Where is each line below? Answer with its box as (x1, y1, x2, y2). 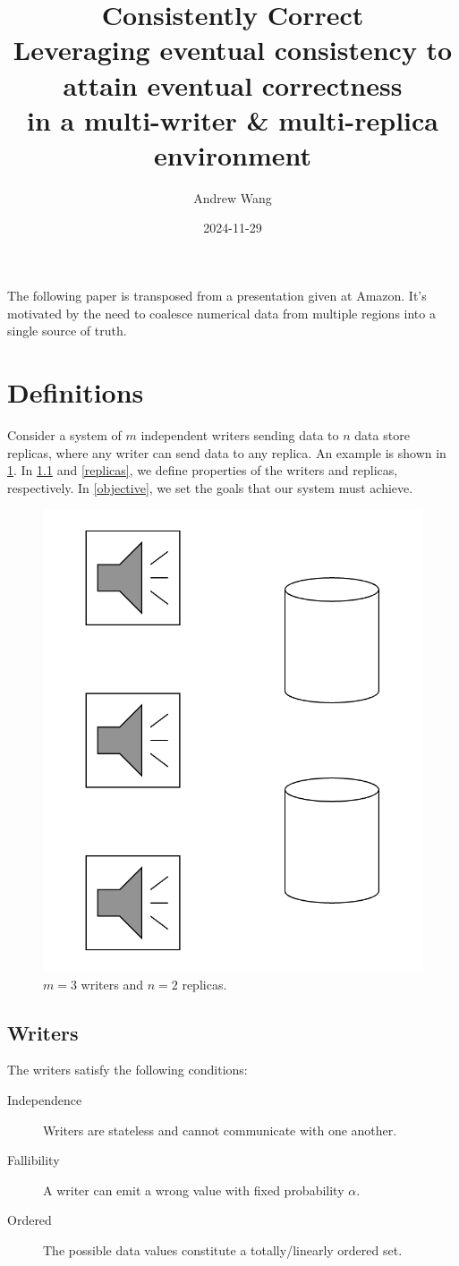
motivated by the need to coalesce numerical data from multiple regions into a (7, 303, 436, 322)
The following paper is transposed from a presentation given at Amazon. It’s (7, 286, 427, 305)
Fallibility (7, 1151, 60, 1169)
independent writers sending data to (140, 425, 339, 444)
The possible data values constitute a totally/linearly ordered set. (43, 1240, 403, 1259)
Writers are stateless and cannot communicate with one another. (43, 1120, 397, 1139)
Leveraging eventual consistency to (13, 31, 453, 68)
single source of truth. (7, 321, 127, 340)
